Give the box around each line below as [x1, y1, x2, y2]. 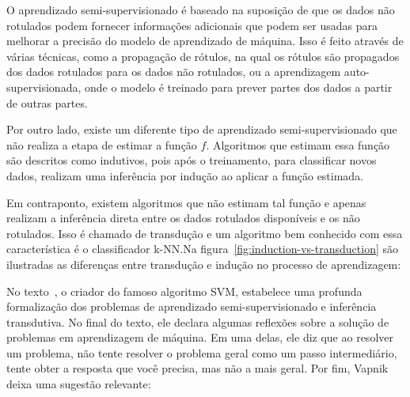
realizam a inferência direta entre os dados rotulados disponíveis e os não [6, 210, 360, 226]
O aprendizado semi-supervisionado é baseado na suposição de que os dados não [6, 2, 395, 17]
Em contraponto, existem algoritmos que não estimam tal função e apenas [6, 194, 366, 210]
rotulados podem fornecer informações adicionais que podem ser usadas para [6, 17, 378, 33]
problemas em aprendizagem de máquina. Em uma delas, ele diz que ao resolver [6, 329, 393, 346]
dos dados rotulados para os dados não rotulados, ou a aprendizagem [6, 63, 341, 80]
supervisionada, [6, 78, 82, 95]
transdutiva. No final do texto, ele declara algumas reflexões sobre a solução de [6, 313, 389, 330]
